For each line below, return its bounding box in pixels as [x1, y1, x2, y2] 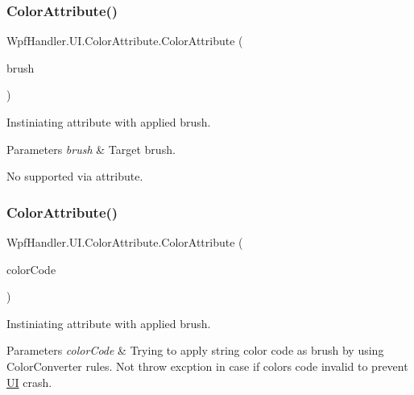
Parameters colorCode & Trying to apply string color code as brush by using [6, 342, 384, 359]
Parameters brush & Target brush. [6, 140, 176, 157]
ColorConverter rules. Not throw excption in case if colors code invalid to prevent [6, 357, 408, 374]
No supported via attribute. [6, 168, 143, 185]
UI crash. [6, 373, 52, 390]
